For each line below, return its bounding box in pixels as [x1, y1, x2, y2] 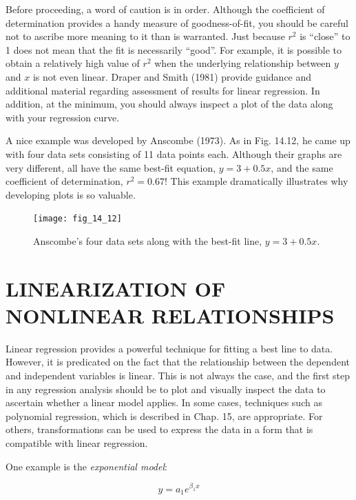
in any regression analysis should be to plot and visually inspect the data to [6, 381, 326, 396]
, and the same [271, 160, 333, 174]
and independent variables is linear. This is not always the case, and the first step [6, 368, 350, 383]
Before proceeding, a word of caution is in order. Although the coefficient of [6, 2, 325, 16]
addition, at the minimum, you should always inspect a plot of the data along [6, 97, 333, 111]
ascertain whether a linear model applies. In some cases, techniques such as [6, 395, 322, 410]
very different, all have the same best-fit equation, [6, 160, 216, 174]
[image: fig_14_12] [33, 214, 122, 224]
